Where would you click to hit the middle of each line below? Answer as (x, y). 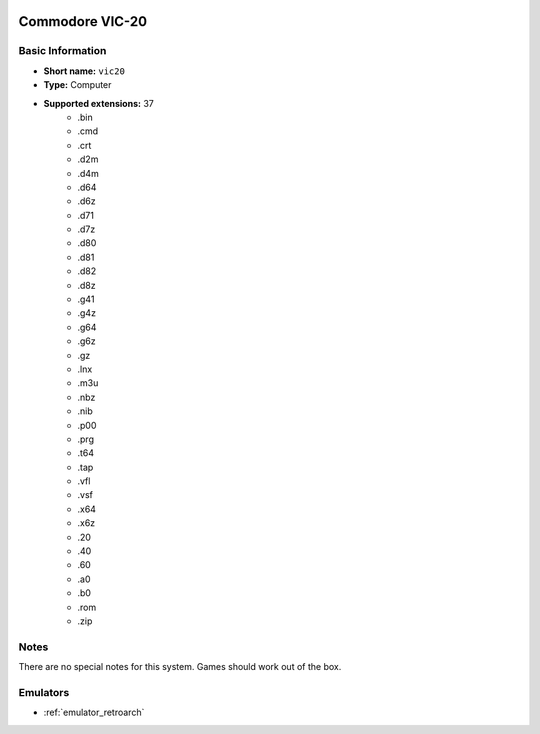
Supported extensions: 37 (98, 103)
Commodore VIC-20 (83, 21)
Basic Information (62, 51)
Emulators (44, 692)
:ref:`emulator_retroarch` (94, 712)
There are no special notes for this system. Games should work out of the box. (180, 667)
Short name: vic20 (84, 71)
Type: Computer (77, 85)
